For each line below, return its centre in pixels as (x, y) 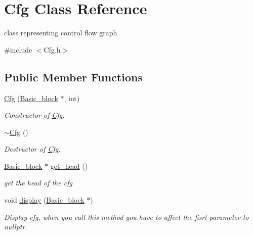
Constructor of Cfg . (34, 115)
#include (18, 49)
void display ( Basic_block (44, 200)
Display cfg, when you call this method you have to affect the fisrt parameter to (126, 217)
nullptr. (16, 227)
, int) (72, 98)
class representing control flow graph (61, 33)
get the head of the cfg (38, 183)
